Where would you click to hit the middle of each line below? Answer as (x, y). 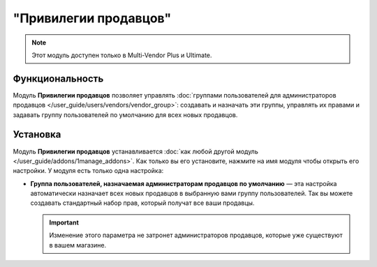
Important (64, 222)
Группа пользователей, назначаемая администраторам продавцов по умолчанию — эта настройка (184, 183)
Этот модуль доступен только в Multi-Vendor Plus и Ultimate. (122, 55)
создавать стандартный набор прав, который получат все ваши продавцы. (142, 203)
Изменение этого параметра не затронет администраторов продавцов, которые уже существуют (196, 235)
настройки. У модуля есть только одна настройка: (88, 171)
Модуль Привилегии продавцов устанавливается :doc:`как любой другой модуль (135, 151)
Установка (37, 135)
